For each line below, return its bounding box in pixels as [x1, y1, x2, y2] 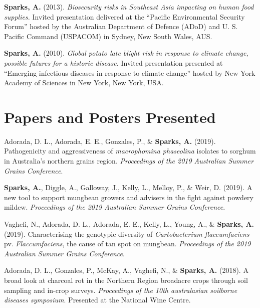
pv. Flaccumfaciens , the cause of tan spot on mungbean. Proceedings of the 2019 [4, 238, 251, 249]
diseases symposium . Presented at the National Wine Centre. [4, 294, 191, 305]
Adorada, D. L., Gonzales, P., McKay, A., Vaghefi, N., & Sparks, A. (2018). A [4, 265, 248, 275]
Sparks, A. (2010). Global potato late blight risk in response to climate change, [4, 48, 248, 58]
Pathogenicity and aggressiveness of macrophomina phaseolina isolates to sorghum [4, 145, 256, 156]
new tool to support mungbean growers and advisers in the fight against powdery [4, 192, 253, 202]
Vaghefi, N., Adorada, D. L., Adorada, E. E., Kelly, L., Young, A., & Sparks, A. [4, 219, 254, 229]
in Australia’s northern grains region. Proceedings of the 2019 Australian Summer [4, 156, 254, 166]
